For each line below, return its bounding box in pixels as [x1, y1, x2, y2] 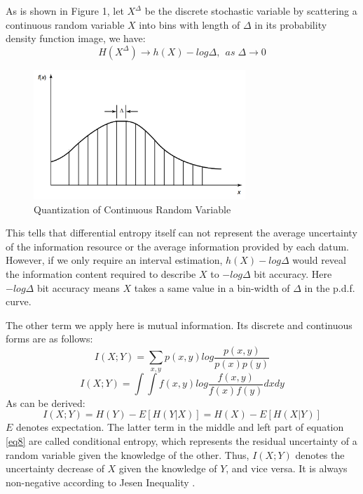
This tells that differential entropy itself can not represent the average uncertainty [6, 225, 357, 240]
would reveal [292, 253, 346, 267]
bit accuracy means [36, 280, 120, 295]
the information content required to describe [6, 267, 196, 281]
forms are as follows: [6, 331, 93, 346]
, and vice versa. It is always [226, 461, 348, 476]
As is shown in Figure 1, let [6, 4, 124, 18]
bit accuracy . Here [254, 267, 332, 281]
